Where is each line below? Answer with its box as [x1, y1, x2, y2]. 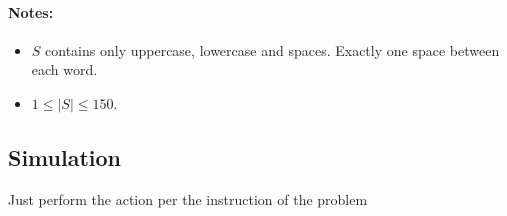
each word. [31, 59, 98, 80]
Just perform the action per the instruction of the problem [8, 188, 368, 209]
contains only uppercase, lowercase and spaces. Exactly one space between [45, 39, 500, 60]
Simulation [8, 141, 122, 172]
